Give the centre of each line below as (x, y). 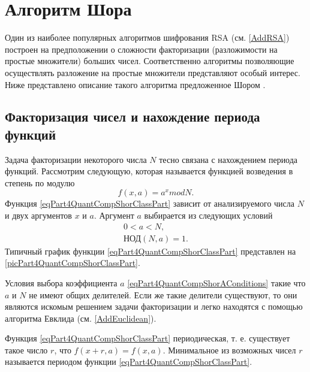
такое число (26, 350)
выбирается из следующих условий (208, 215)
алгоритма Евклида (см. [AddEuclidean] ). (81, 318)
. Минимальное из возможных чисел (229, 350)
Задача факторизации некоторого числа (76, 159)
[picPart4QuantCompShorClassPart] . (73, 263)
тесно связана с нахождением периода (228, 159)
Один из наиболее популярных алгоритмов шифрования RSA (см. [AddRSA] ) (147, 37)
